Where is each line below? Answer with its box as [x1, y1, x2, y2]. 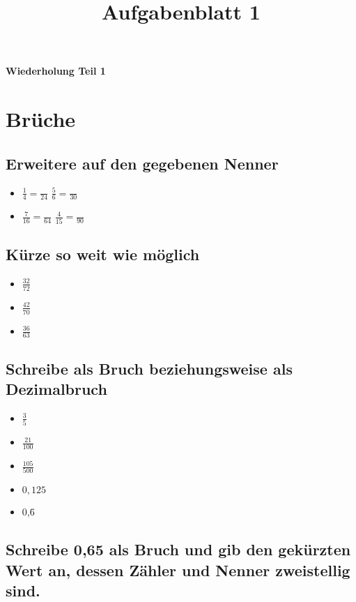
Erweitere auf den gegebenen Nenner [6, 152, 279, 174]
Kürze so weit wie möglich [6, 243, 200, 265]
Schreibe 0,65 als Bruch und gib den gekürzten [6, 539, 351, 560]
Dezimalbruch [6, 378, 107, 400]
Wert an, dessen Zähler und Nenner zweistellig [6, 559, 350, 580]
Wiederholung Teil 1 [6, 63, 106, 78]
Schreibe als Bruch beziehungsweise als [6, 357, 293, 379]
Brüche [6, 105, 76, 133]
